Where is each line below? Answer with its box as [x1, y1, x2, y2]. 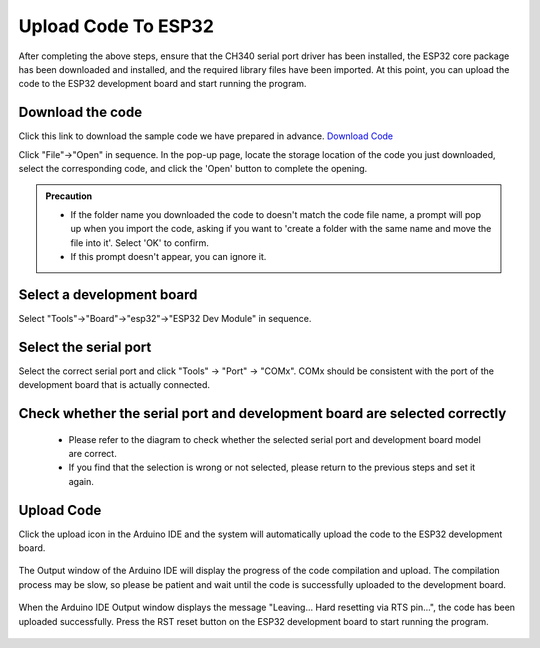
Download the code [18, 104, 143, 121]
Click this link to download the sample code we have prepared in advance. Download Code [18, 130, 394, 142]
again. [68, 475, 95, 487]
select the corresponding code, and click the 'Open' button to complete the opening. [18, 163, 368, 175]
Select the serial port [18, 338, 152, 355]
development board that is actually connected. [18, 379, 210, 391]
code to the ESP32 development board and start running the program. [18, 78, 307, 90]
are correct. [68, 447, 117, 459]
